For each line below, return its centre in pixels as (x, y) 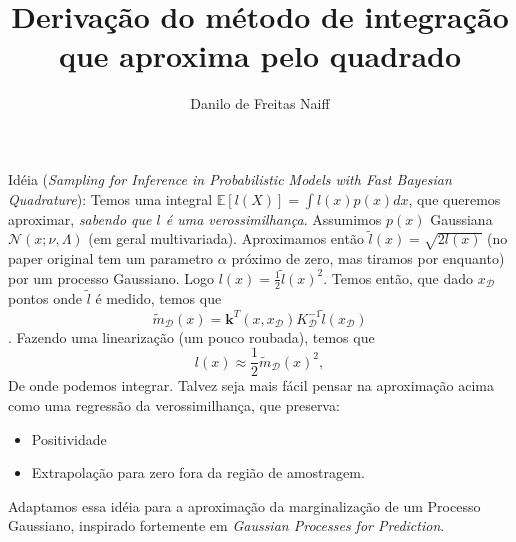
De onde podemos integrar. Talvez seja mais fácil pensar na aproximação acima (251, 385)
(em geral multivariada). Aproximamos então (226, 238)
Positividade (69, 438)
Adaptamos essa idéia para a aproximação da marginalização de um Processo (244, 505)
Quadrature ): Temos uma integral (110, 198)
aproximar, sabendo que (80, 218)
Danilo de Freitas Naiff (260, 103)
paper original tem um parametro (111, 258)
